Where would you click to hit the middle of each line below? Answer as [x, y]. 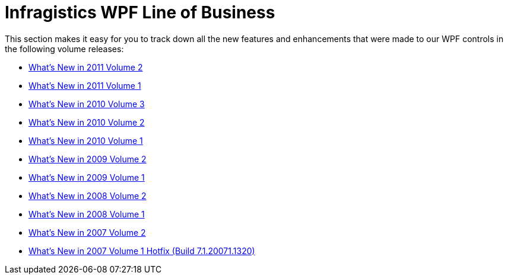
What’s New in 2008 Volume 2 [88, 195]
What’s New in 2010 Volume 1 [86, 140]
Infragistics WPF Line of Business [140, 12]
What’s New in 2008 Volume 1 [87, 214]
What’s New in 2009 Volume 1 [87, 177]
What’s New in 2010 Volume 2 [87, 122]
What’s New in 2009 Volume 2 [88, 159]
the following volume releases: [64, 49]
